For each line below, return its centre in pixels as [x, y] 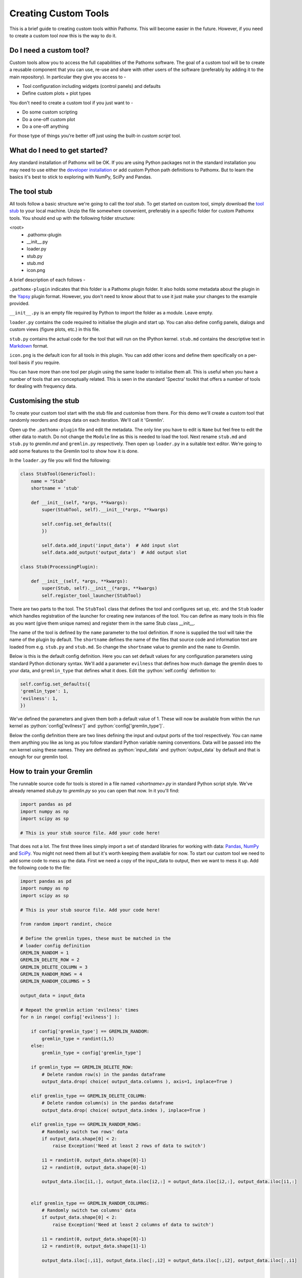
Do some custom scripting [50, 112]
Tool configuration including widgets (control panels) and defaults [91, 86]
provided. [20, 304]
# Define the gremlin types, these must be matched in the [95, 939]
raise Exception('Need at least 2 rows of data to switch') [129, 1146]
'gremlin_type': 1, [44, 691]
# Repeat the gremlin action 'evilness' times [79, 1010]
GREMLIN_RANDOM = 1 [44, 953]
